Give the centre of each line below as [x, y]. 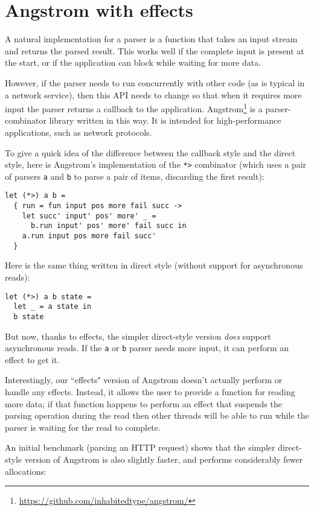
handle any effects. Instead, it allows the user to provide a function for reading [150, 391]
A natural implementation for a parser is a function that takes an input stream [151, 39]
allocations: [26, 471]
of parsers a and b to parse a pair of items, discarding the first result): [135, 176]
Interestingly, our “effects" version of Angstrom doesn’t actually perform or [144, 380]
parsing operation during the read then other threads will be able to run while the [157, 415]
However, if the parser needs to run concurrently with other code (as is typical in [155, 82]
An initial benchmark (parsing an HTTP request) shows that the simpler [140, 447]
